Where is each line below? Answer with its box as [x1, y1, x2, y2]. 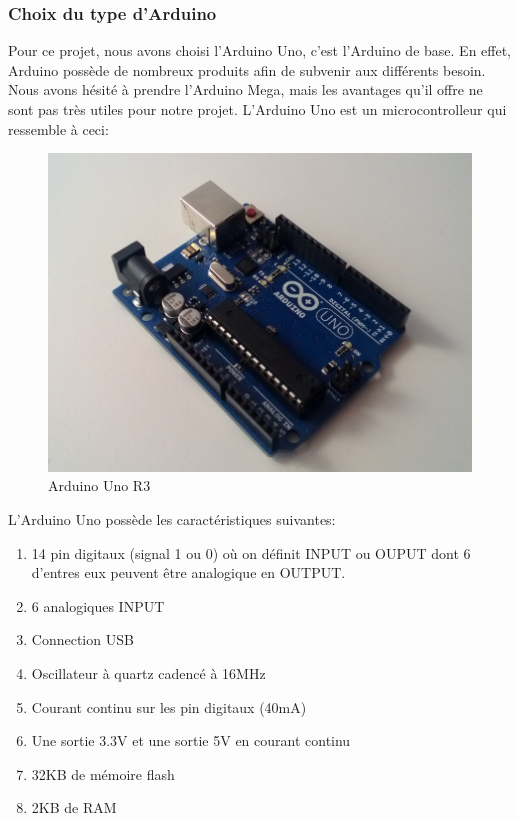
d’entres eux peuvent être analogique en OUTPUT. [31, 562, 346, 583]
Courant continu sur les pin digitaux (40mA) [31, 696, 307, 717]
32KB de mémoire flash [31, 763, 175, 784]
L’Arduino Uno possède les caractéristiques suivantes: [8, 508, 336, 529]
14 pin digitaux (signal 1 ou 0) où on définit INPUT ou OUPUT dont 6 [31, 542, 471, 563]
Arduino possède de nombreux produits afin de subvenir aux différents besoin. [8, 59, 486, 80]
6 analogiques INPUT [31, 595, 165, 616]
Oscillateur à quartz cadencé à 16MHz [31, 662, 266, 683]
